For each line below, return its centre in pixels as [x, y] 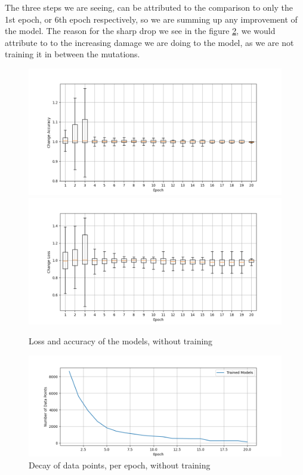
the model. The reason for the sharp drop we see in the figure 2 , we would [140, 31]
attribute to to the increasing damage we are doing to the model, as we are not [149, 42]
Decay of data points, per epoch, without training [120, 465]
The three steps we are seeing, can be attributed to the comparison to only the [149, 7]
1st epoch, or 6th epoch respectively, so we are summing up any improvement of [151, 19]
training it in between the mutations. [72, 54]
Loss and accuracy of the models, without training [121, 341]
